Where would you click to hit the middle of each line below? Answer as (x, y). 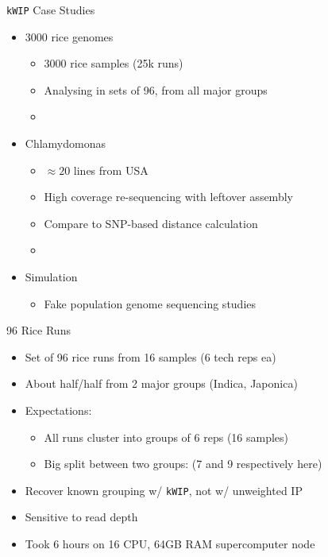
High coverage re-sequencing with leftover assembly (168, 197)
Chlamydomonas (65, 143)
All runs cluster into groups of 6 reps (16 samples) (166, 437)
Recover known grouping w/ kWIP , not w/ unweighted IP (164, 490)
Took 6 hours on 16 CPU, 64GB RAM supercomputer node (170, 543)
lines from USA (111, 170)
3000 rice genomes (69, 36)
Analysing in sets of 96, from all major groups (156, 89)
